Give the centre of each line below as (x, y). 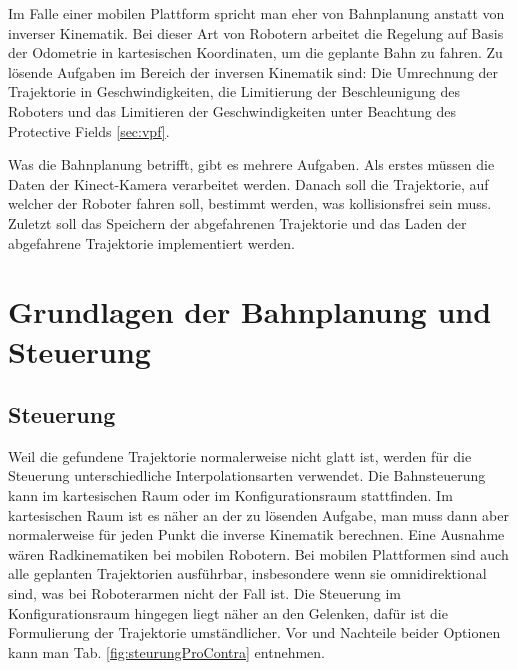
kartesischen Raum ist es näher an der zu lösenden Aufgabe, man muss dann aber (258, 514)
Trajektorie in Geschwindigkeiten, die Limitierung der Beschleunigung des (234, 91)
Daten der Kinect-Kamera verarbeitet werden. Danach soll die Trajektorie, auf (248, 183)
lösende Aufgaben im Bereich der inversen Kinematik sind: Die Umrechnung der (253, 71)
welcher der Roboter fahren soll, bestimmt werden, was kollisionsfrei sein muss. (250, 203)
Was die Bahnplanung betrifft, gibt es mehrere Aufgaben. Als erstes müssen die (251, 164)
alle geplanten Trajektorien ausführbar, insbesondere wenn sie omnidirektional (247, 573)
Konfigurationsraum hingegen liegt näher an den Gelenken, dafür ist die (228, 612)
